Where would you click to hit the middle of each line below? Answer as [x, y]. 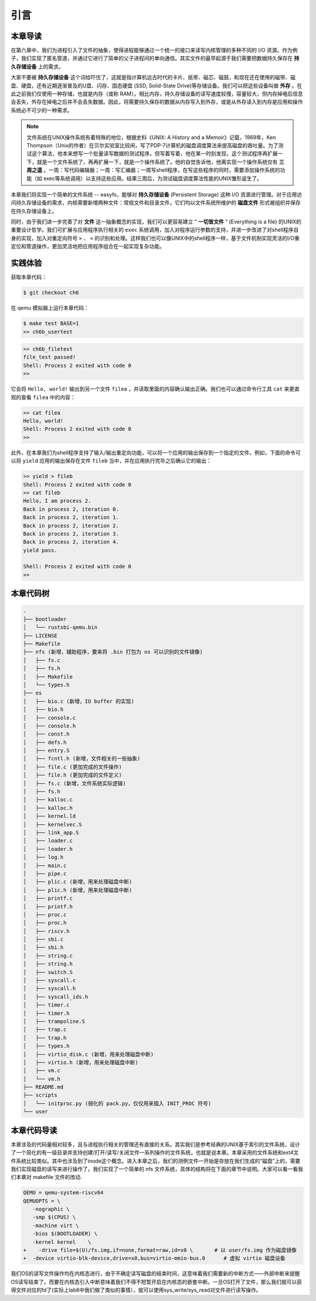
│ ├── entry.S [47, 751]
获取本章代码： [29, 277]
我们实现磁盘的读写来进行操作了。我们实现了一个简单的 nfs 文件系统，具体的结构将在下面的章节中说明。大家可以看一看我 [157, 1169]
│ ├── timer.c [47, 1005]
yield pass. [40, 550]
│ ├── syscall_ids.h [56, 997]
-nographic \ [51, 1209]
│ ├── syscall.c [49, 980]
